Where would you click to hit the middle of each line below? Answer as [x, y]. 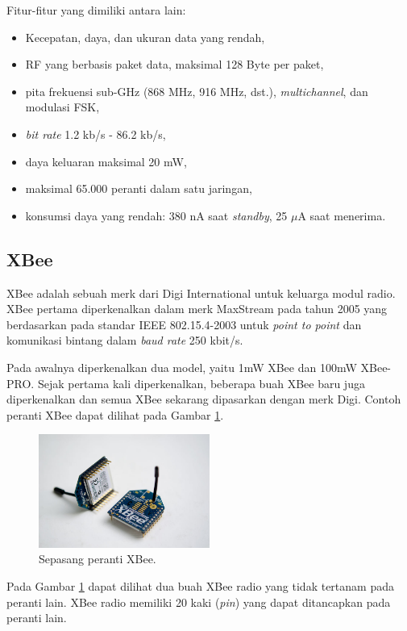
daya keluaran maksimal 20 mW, [106, 161]
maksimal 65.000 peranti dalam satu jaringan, [139, 188]
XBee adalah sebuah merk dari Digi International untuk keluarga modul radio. [201, 293]
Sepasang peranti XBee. [98, 559]
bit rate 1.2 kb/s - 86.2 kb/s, [96, 134]
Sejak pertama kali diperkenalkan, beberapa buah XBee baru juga [201, 383]
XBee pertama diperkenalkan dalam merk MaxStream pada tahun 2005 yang [197, 309]
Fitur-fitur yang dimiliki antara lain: [96, 10]
